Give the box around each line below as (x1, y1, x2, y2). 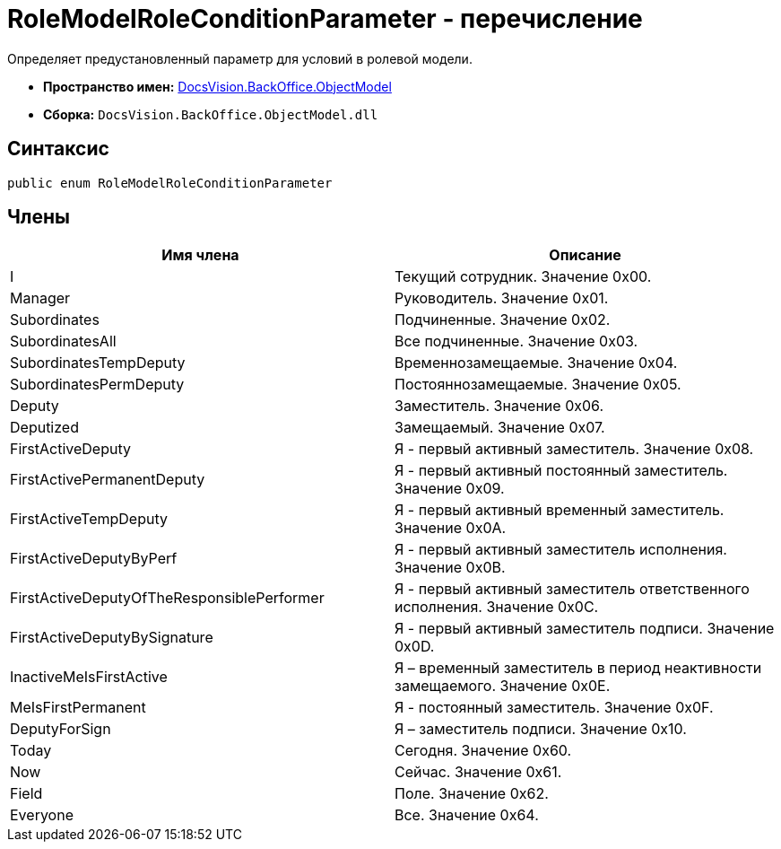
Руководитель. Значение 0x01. (395, 289, 609, 308)
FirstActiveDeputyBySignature (10, 628, 213, 647)
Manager (10, 289, 71, 308)
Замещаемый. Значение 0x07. (395, 418, 605, 437)
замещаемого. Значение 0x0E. (395, 677, 611, 696)
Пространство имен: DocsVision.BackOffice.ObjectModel (43, 78, 392, 94)
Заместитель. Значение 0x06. (395, 397, 604, 416)
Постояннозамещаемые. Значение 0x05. (395, 375, 681, 394)
